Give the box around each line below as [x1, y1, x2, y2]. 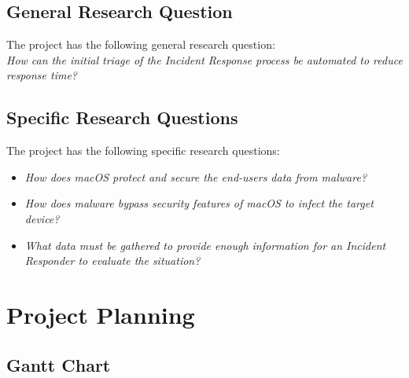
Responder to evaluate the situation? [24, 252, 201, 269]
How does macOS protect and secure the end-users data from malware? [24, 168, 367, 185]
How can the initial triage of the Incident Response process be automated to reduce [6, 51, 403, 68]
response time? [6, 67, 77, 83]
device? [24, 210, 60, 226]
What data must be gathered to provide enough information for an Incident [24, 237, 386, 253]
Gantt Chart [6, 352, 111, 376]
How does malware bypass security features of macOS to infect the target [24, 195, 374, 211]
